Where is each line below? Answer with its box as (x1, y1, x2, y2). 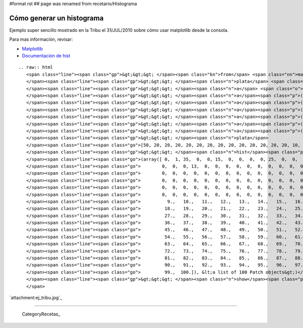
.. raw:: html (18, 65, 53, 70)
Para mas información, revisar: (9, 36, 73, 42)
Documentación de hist (22, 53, 71, 59)
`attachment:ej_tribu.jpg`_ (9, 294, 63, 300)
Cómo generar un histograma (9, 14, 104, 22)
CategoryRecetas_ (22, 311, 61, 317)
